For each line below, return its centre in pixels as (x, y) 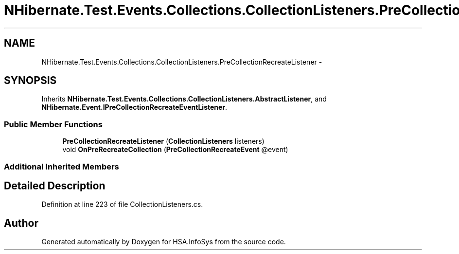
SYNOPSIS (30, 81)
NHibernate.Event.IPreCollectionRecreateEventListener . (134, 107)
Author (21, 223)
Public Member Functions (53, 124)
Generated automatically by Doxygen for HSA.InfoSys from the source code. (164, 242)
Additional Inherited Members (62, 166)
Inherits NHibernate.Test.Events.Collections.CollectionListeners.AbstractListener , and (184, 99)
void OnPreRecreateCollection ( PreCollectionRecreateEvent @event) (175, 150)
